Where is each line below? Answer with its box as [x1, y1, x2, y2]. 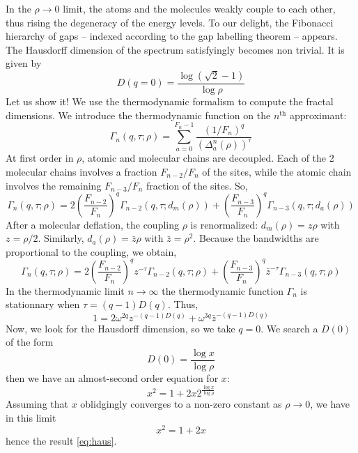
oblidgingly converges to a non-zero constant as [80, 397, 282, 411]
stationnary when [6, 297, 80, 312]
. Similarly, [38, 231, 84, 245]
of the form [6, 335, 54, 349]
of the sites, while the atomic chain [202, 164, 352, 178]
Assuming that [6, 397, 68, 411]
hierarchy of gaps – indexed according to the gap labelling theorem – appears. [6, 29, 338, 43]
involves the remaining [6, 178, 102, 192]
